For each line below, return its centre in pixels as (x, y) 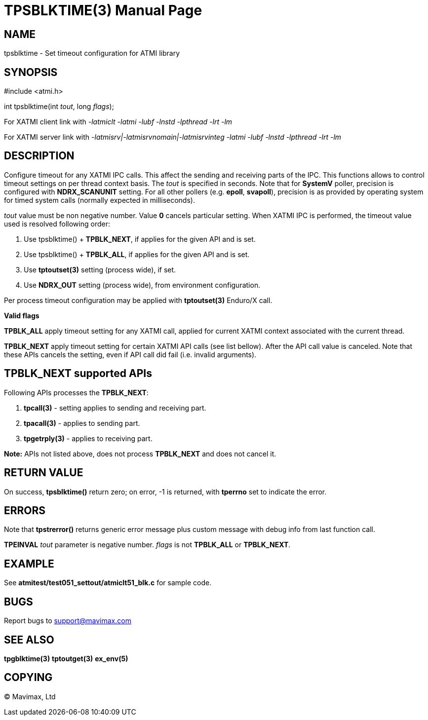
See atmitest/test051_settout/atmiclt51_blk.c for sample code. (108, 583)
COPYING (28, 678)
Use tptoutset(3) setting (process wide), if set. (100, 269)
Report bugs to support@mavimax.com (68, 621)
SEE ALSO (29, 640)
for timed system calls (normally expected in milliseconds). (99, 200)
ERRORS (25, 510)
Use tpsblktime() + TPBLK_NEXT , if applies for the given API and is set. (140, 239)
